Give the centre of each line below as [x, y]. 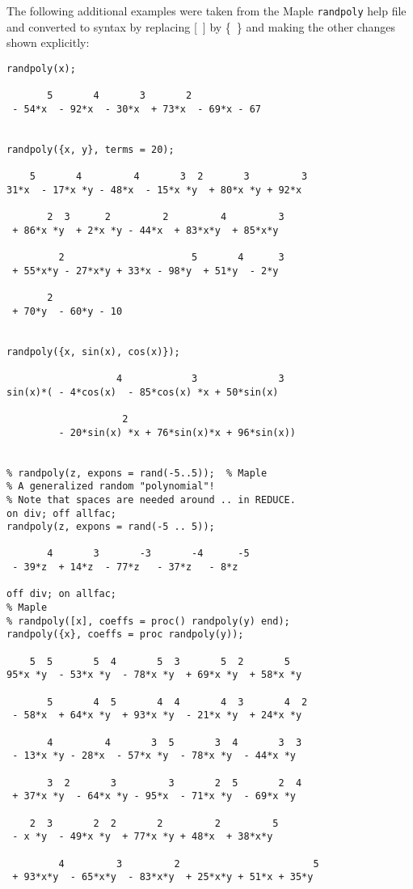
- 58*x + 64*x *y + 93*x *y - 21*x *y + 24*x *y [157, 715]
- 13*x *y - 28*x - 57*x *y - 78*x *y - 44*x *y [154, 756]
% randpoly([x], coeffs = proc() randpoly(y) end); [148, 621]
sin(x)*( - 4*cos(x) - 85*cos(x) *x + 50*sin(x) [143, 392]
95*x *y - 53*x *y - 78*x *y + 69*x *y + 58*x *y [154, 675]
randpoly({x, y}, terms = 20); [91, 149]
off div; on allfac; [62, 594]
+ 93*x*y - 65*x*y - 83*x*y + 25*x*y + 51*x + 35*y [163, 877]
